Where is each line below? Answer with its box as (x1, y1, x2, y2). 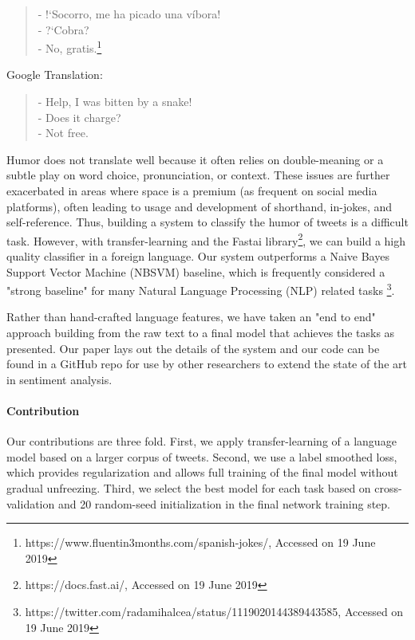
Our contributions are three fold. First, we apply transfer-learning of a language (6, 433, 397, 450)
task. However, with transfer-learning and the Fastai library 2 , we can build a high (6, 230, 406, 249)
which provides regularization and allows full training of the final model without (6, 464, 398, 481)
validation (6, 495, 55, 512)
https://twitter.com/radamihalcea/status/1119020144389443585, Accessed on (25, 603, 404, 619)
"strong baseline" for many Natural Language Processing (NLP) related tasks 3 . (6, 280, 395, 298)
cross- (374, 480, 402, 497)
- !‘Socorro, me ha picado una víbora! (38, 6, 221, 22)
